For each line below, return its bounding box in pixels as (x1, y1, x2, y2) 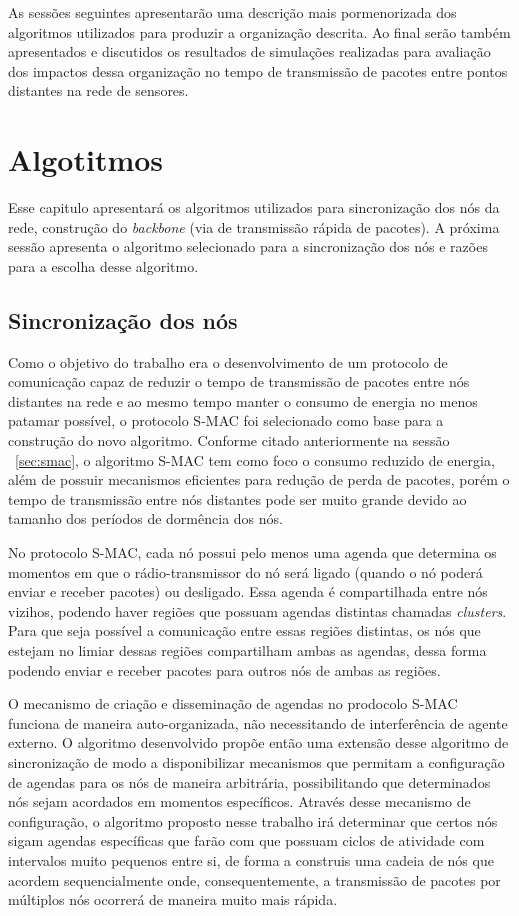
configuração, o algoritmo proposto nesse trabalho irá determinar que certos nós (8, 810, 498, 831)
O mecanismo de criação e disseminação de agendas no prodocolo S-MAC (8, 693, 458, 714)
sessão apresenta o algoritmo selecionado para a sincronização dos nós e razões (8, 236, 488, 257)
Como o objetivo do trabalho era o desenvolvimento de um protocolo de (8, 351, 448, 372)
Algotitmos (8, 139, 164, 180)
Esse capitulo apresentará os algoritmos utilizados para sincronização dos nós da (8, 197, 500, 218)
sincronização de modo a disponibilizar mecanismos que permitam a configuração (8, 751, 505, 772)
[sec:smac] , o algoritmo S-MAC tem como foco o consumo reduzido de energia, (15, 449, 495, 470)
